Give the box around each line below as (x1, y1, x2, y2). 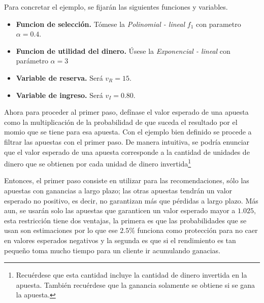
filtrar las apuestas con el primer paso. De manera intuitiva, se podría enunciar (4, 136, 250, 147)
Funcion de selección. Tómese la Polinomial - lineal (16, 18, 185, 29)
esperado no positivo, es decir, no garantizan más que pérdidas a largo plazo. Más (4, 195, 258, 206)
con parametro (195, 18, 241, 29)
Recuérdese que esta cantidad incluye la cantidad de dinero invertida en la (16, 270, 247, 280)
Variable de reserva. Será (16, 72, 103, 83)
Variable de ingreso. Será (16, 89, 103, 100)
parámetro (16, 55, 48, 66)
